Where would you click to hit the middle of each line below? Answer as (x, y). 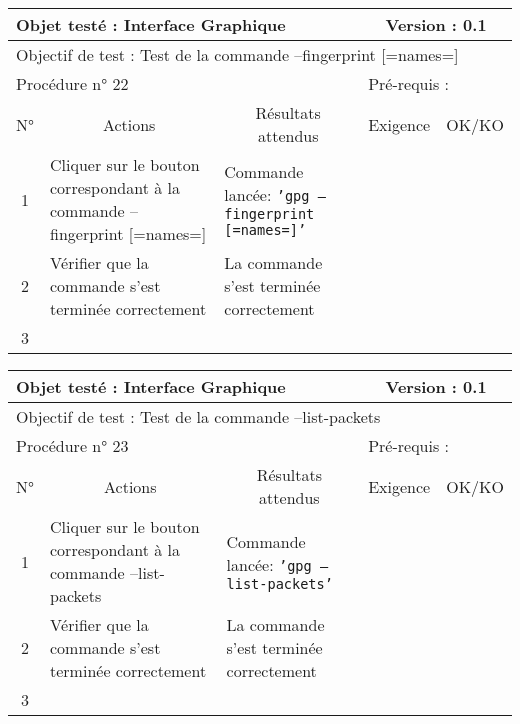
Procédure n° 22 (72, 83)
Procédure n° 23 (72, 445)
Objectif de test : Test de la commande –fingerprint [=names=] (237, 54)
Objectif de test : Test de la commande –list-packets (198, 416)
